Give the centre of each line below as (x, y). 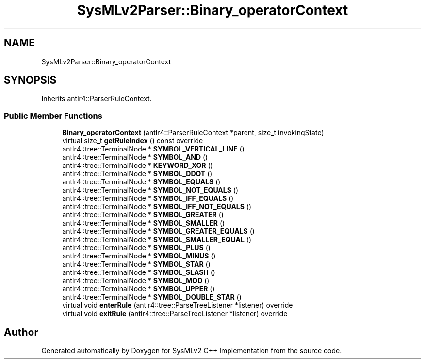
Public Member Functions (53, 115)
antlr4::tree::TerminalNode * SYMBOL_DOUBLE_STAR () (152, 297)
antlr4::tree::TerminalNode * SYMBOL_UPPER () (139, 289)
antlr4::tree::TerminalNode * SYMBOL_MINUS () (139, 256)
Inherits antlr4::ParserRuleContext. (97, 99)
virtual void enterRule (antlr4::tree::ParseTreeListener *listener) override (178, 305)
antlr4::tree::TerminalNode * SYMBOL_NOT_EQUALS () (150, 190)
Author (21, 332)
